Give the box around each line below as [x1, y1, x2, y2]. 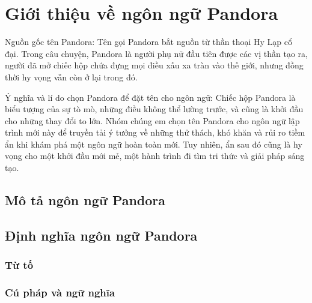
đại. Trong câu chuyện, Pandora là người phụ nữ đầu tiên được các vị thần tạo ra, [5, 47, 308, 59]
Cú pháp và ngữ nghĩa [5, 284, 115, 299]
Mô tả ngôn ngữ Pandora [5, 191, 166, 209]
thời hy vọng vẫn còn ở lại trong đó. [5, 70, 138, 83]
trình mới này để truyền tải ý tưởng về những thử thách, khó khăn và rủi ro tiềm [5, 126, 305, 139]
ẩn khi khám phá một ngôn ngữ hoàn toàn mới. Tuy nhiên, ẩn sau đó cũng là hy [5, 137, 302, 150]
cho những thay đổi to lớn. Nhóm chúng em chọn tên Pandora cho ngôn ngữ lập [5, 114, 300, 127]
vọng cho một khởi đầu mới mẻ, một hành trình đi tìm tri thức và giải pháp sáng [5, 149, 305, 162]
